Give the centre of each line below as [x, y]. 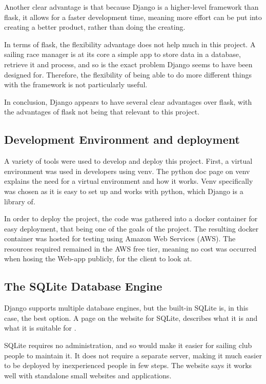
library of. [20, 201]
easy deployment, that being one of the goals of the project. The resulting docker [131, 228]
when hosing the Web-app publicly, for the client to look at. [98, 258]
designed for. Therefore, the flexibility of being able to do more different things [128, 74]
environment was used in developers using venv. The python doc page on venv [127, 171]
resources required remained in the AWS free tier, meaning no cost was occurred [130, 248]
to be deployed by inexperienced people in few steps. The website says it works [128, 365]
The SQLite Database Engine [83, 286]
